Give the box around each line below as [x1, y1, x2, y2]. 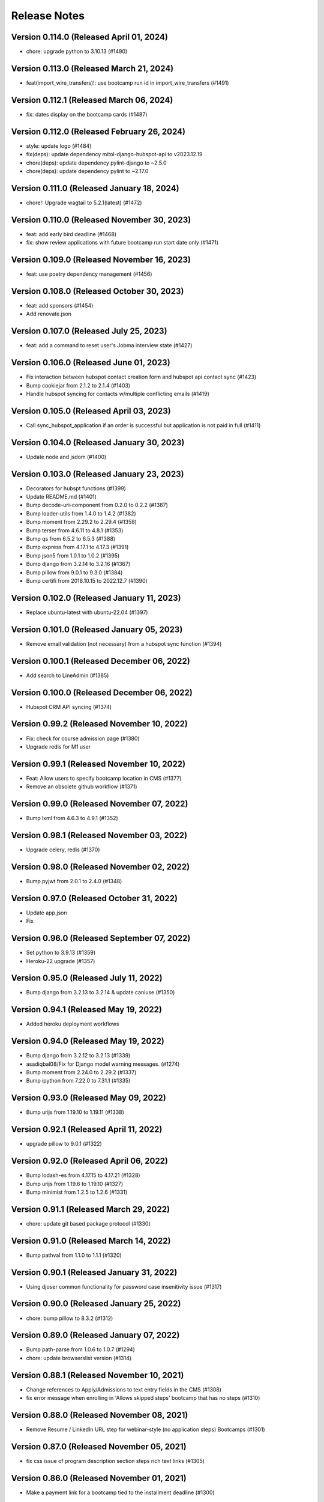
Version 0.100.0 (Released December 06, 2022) [11, 687, 193, 698]
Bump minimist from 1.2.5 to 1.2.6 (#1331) [26, 1188, 128, 1196]
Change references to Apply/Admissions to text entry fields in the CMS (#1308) [26, 1385, 222, 1393]
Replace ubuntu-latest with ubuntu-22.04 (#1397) [26, 609, 148, 616]
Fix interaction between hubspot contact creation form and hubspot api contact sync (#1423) [26, 373, 257, 381]
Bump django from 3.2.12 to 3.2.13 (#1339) [26, 1052, 131, 1059]
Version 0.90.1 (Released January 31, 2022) [11, 1267, 178, 1277]
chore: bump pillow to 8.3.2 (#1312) [26, 1315, 113, 1322]
